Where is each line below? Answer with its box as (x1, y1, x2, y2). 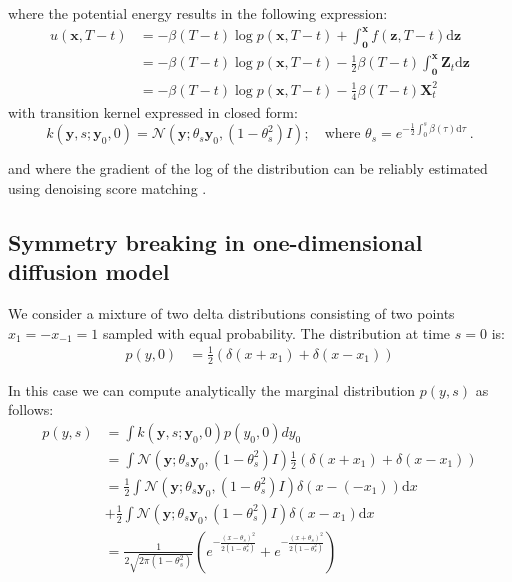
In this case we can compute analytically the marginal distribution (8, 379, 416, 400)
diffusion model (8, 256, 170, 287)
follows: (8, 399, 54, 420)
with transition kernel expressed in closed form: (8, 101, 298, 122)
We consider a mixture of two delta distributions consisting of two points (8, 303, 455, 323)
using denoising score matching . (8, 177, 207, 198)
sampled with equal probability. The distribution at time (102, 322, 451, 343)
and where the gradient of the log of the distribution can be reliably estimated (8, 158, 488, 179)
